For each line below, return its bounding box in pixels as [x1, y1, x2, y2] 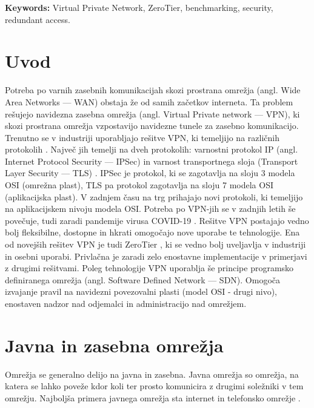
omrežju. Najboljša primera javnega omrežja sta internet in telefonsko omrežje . [5, 391, 301, 404]
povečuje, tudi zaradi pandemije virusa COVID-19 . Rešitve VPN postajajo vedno [5, 214, 309, 226]
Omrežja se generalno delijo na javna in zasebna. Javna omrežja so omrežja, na [5, 367, 299, 380]
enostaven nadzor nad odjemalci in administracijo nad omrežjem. [5, 297, 247, 309]
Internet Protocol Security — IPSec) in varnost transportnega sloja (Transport [5, 154, 298, 167]
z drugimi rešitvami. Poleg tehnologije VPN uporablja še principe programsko [5, 262, 294, 274]
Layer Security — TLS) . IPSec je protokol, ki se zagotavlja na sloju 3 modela [5, 166, 295, 179]
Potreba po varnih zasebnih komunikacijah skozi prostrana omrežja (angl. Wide [5, 84, 301, 96]
